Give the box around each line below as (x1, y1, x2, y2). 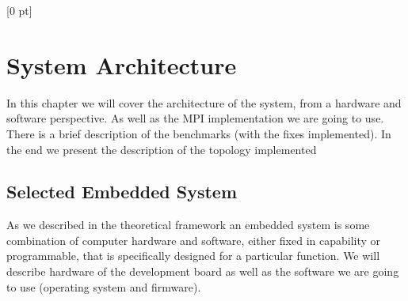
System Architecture (6, 48, 237, 81)
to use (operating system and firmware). (6, 278, 201, 295)
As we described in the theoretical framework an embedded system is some (6, 216, 370, 233)
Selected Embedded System (6, 179, 238, 204)
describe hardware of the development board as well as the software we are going (6, 263, 399, 280)
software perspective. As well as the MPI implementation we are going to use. (6, 110, 384, 126)
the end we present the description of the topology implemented (6, 141, 317, 157)
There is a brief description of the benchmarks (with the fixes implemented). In (6, 125, 391, 141)
